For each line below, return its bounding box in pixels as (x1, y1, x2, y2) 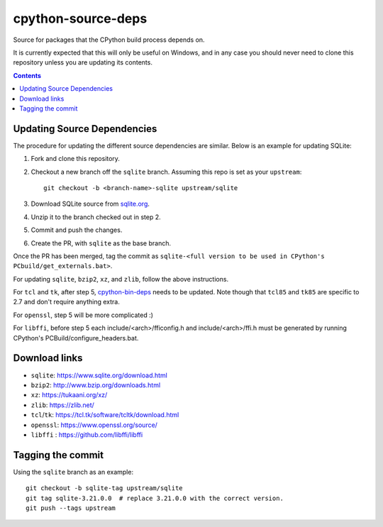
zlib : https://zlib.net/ (30, 401, 95, 409)
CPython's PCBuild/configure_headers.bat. (13, 333, 139, 342)
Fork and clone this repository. (30, 155, 121, 163)
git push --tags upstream (26, 504, 116, 512)
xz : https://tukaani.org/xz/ (30, 391, 108, 399)
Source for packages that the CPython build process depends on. (13, 35, 205, 44)
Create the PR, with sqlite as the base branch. (30, 238, 172, 248)
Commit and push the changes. (30, 226, 123, 234)
